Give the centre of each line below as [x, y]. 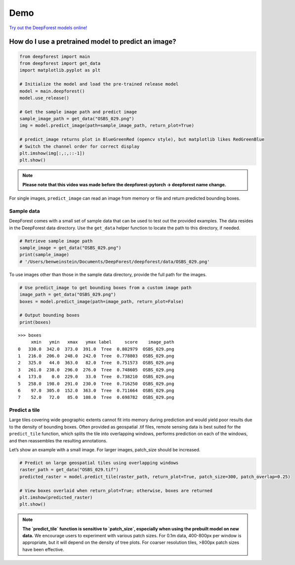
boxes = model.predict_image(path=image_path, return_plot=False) [102, 301]
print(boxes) [35, 322]
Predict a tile [24, 410]
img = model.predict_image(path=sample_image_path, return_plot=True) [107, 126]
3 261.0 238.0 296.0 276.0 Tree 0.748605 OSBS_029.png [96, 370]
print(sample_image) [44, 255]
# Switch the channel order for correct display [80, 146]
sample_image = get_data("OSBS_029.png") [70, 248]
